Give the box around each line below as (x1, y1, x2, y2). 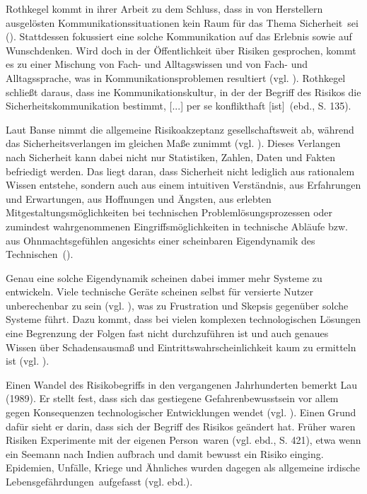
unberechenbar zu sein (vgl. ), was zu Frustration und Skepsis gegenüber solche (6, 298, 349, 312)
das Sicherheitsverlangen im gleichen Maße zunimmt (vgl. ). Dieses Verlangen (6, 136, 341, 151)
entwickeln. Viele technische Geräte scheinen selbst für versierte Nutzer (6, 284, 313, 299)
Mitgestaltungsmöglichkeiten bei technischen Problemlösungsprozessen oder (6, 205, 333, 220)
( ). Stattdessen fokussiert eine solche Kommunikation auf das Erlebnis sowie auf (6, 29, 352, 44)
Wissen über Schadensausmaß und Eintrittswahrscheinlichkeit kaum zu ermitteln (6, 339, 356, 354)
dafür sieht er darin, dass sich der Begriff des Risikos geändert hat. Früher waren (6, 418, 356, 433)
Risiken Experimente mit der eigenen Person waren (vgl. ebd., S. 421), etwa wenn (6, 433, 361, 447)
